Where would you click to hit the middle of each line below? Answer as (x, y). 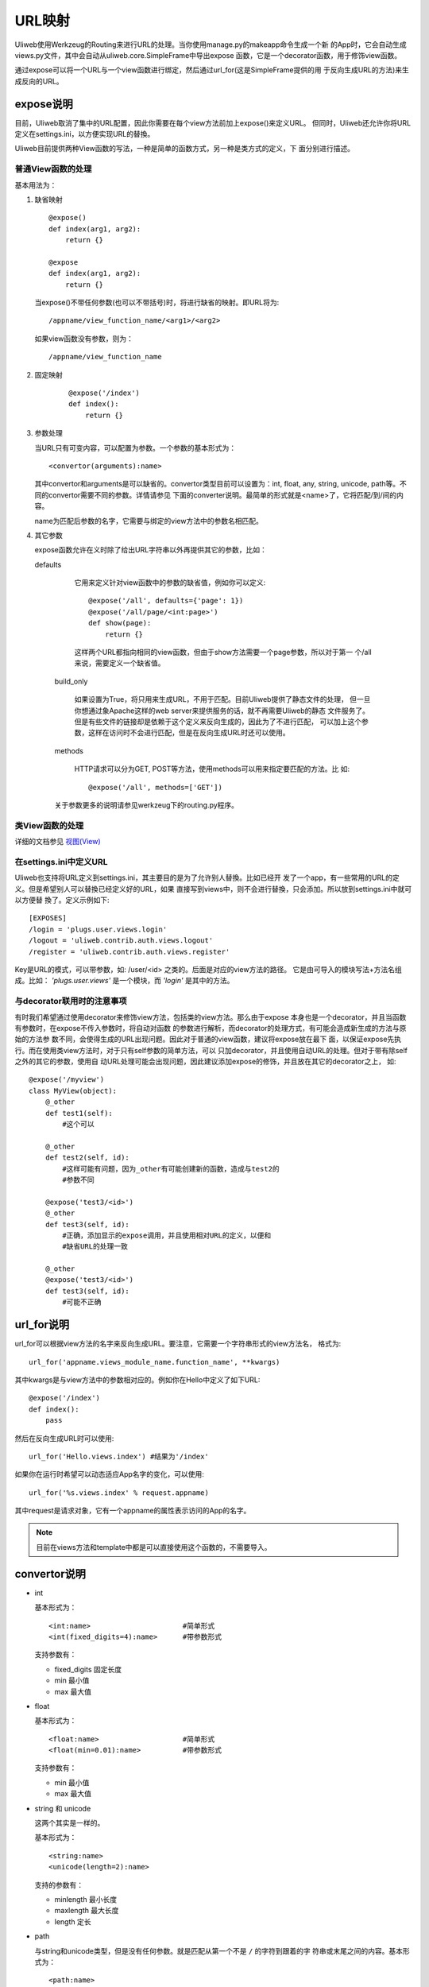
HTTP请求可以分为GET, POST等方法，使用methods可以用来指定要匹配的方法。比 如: (212, 769)
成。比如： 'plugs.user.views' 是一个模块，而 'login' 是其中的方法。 (124, 981)
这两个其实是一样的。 (70, 1823)
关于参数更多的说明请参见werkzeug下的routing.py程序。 (146, 805)
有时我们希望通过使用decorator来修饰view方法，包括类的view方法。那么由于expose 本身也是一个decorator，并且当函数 (211, 1017)
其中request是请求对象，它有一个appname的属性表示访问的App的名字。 (133, 1511)
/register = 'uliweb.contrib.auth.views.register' (129, 951)
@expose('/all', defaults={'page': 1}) (166, 601)
